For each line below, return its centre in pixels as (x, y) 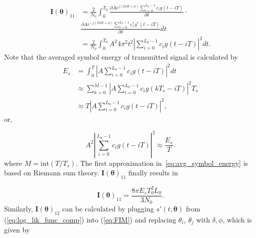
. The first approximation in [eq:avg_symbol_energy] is (162, 163)
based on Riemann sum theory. (52, 173)
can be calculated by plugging (108, 209)
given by (17, 230)
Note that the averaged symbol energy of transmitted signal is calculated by (121, 57)
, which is (237, 219)
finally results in (153, 173)
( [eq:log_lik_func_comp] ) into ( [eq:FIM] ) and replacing (90, 219)
